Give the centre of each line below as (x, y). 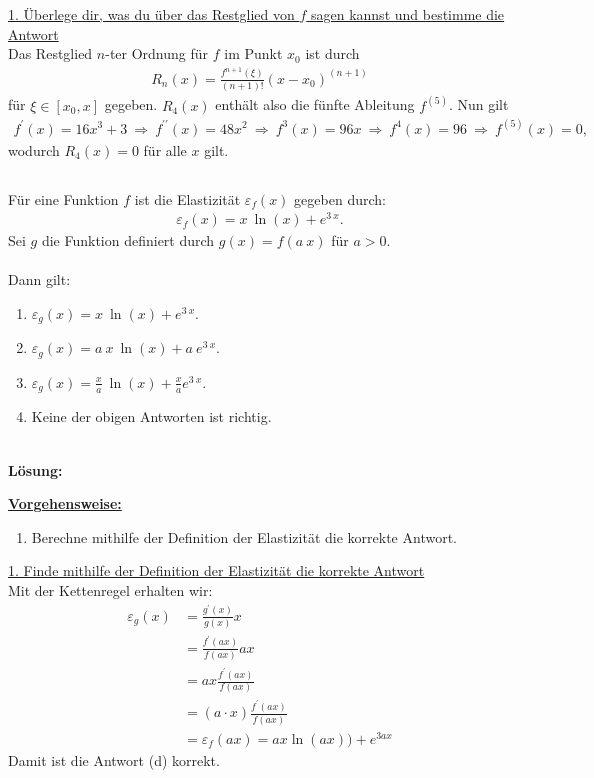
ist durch (332, 53)
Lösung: (35, 469)
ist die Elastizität (187, 198)
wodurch (34, 149)
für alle (165, 149)
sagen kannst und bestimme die (407, 14)
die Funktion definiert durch (128, 240)
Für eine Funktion (63, 198)
